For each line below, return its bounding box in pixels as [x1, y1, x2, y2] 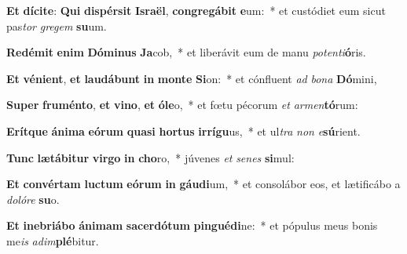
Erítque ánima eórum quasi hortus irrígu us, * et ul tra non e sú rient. [6, 122, 361, 139]
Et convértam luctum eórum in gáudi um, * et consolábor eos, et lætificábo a [6, 176, 401, 192]
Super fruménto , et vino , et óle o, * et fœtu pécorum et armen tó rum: [6, 96, 358, 113]
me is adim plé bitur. [6, 232, 99, 249]
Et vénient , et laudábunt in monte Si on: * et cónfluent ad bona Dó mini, [6, 70, 377, 86]
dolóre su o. [6, 190, 60, 207]
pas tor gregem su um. [6, 17, 107, 34]
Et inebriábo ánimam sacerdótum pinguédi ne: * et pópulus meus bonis [6, 217, 378, 234]
